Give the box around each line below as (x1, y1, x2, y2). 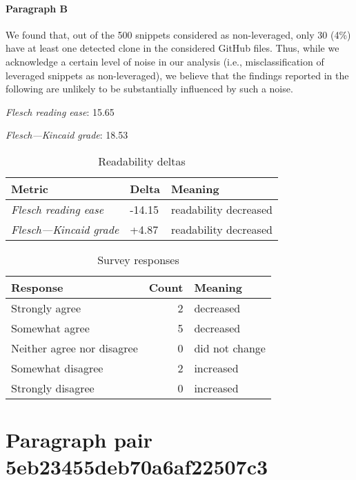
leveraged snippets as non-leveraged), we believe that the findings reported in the (6, 68, 349, 82)
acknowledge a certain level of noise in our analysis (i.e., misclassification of (6, 54, 324, 68)
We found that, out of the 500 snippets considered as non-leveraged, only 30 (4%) (6, 27, 351, 41)
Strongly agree (11, 299, 81, 316)
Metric (11, 180, 48, 197)
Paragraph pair (6, 426, 152, 454)
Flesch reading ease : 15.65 (6, 104, 115, 119)
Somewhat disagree (11, 359, 103, 376)
